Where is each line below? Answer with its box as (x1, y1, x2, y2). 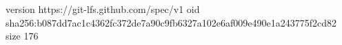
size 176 (6, 29, 39, 43)
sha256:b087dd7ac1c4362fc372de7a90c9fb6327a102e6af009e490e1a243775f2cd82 (6, 15, 336, 29)
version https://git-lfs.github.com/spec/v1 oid (6, 2, 200, 16)
